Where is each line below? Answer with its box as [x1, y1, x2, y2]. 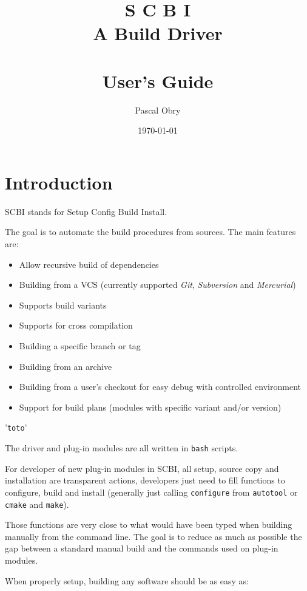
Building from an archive [19, 360, 112, 372]
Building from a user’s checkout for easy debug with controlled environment [19, 380, 301, 393]
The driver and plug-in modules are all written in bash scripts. [5, 442, 238, 454]
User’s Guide [102, 68, 214, 93]
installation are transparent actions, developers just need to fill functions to [5, 474, 285, 487]
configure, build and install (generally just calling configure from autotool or [5, 485, 298, 498]
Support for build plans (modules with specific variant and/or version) [19, 400, 282, 413]
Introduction [5, 169, 113, 194]
